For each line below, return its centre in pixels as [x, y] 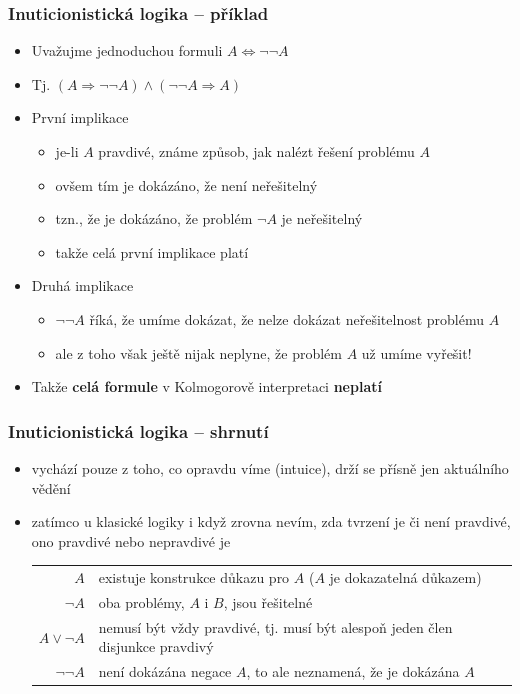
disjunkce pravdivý [156, 646]
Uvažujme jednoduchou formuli [127, 50]
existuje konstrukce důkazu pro [194, 577]
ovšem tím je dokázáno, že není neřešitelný [186, 184]
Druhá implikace [82, 285]
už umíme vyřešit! [416, 352]
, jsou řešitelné [268, 601]
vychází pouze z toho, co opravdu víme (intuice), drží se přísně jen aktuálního [270, 467]
